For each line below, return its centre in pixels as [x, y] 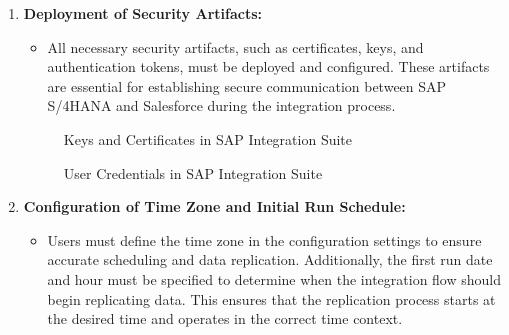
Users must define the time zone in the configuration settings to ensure [264, 239]
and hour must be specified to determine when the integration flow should [274, 278]
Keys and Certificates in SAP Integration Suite [208, 138]
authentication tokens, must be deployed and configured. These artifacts [268, 66]
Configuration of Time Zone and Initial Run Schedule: [214, 206]
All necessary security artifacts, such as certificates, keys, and [235, 46]
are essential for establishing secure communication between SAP [247, 85]
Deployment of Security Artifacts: [142, 13]
